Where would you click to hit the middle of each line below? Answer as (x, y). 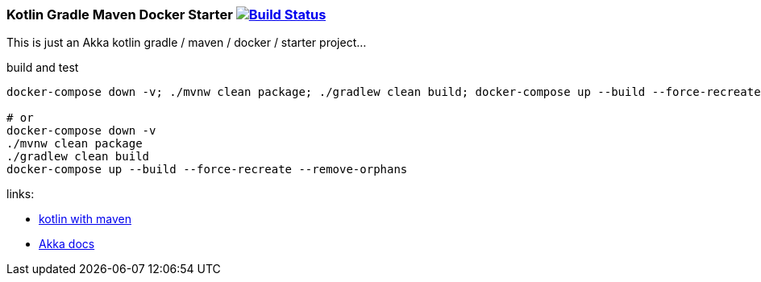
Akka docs (67, 244)
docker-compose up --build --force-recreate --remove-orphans (207, 170)
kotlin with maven (85, 219)
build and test (43, 68)
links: (21, 194)
